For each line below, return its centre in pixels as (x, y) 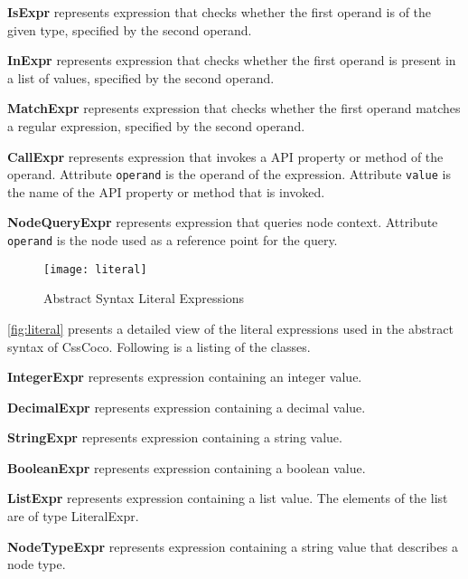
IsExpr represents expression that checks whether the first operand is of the (220, 12)
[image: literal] (95, 269)
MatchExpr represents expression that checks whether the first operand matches (234, 108)
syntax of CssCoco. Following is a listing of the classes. (159, 346)
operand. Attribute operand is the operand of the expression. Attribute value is (229, 174)
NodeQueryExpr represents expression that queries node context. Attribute (223, 222)
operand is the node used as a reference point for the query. (173, 240)
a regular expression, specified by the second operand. (156, 125)
